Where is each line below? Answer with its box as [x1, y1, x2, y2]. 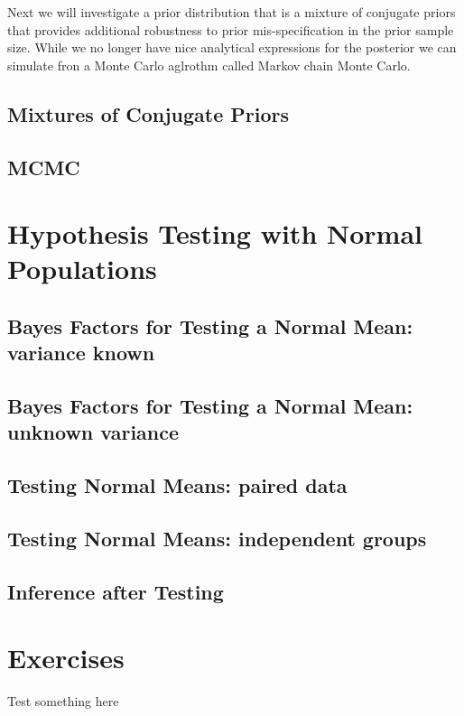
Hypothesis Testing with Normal [7, 215, 422, 252]
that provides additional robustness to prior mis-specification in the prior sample [7, 20, 454, 39]
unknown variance [7, 418, 180, 446]
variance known [7, 339, 155, 367]
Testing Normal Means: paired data [7, 471, 348, 499]
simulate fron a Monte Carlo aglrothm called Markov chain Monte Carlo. [7, 55, 411, 74]
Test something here [7, 692, 119, 711]
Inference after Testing [7, 577, 224, 605]
